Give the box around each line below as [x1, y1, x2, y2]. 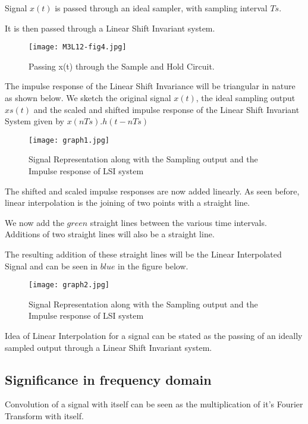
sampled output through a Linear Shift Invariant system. [5, 341, 212, 353]
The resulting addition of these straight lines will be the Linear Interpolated [5, 248, 282, 260]
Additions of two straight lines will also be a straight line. [5, 228, 215, 240]
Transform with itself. [5, 410, 84, 422]
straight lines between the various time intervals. [90, 216, 267, 228]
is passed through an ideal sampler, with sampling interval [55, 2, 268, 14]
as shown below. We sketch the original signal [5, 92, 171, 104]
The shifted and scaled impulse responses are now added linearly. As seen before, [5, 184, 300, 197]
